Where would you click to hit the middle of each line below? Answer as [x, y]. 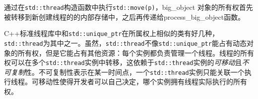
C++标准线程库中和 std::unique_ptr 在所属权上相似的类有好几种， [112, 33]
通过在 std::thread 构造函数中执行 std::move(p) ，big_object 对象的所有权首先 [129, 7]
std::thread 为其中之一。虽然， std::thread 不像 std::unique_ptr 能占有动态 [125, 43]
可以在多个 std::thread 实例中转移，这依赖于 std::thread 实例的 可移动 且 [126, 62]
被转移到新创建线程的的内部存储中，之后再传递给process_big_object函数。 [125, 16]
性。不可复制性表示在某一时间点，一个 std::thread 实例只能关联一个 [135, 72]
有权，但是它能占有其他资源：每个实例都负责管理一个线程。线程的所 [136, 52]
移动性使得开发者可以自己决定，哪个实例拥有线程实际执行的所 [139, 82]
